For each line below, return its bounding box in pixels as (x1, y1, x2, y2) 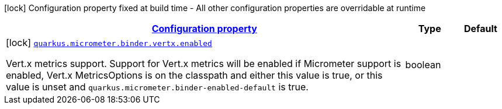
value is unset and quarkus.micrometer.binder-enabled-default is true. (6, 81, 309, 93)
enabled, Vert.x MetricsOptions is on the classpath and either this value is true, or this (6, 69, 383, 81)
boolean (405, 59, 441, 71)
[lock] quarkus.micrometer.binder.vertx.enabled (6, 37, 212, 48)
